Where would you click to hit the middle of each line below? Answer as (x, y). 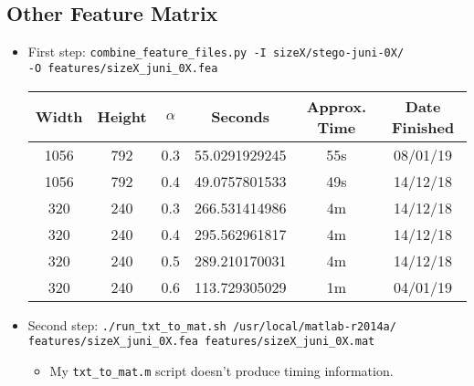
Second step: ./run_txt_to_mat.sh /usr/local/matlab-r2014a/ (212, 324)
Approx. (337, 106)
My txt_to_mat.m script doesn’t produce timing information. (221, 370)
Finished (423, 127)
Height (122, 117)
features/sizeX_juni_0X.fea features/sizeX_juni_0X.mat (201, 342)
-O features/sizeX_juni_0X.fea (123, 68)
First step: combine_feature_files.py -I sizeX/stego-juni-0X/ (216, 52)
